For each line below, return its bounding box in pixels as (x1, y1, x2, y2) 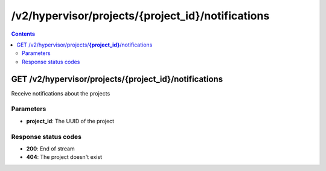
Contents (11, 30, 36, 37)
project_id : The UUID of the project (26, 117, 115, 124)
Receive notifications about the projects (11, 89, 110, 97)
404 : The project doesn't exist (26, 153, 103, 161)
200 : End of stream (26, 145, 75, 152)
